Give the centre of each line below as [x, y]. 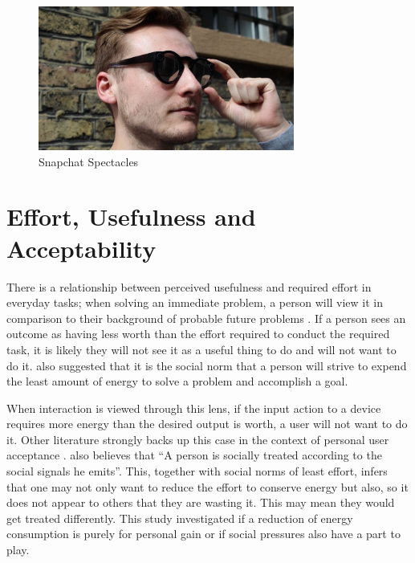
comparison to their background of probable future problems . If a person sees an [206, 318]
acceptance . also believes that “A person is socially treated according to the [194, 455]
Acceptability [81, 248]
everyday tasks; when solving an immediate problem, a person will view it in [195, 302]
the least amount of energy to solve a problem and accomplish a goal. [177, 381]
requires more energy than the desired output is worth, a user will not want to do [207, 424]
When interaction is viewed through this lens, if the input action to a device [194, 408]
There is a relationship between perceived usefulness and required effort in [189, 286]
